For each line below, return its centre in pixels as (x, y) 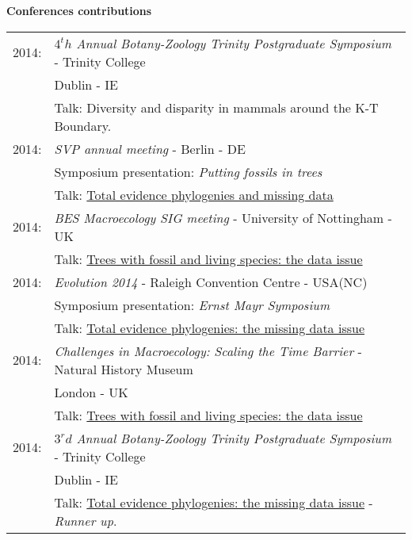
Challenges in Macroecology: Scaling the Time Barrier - (208, 350)
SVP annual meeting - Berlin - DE (150, 148)
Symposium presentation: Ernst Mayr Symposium (192, 304)
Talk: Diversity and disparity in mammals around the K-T (216, 107)
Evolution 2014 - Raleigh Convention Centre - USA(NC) (211, 281)
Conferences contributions (79, 10)
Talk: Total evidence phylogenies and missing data (194, 194)
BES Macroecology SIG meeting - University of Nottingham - (223, 217)
